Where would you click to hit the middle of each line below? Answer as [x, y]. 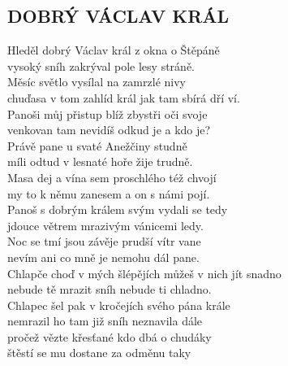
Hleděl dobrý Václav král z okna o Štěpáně [114, 50]
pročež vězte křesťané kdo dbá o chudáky [110, 336]
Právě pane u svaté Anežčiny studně [97, 145]
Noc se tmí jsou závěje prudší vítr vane [104, 241]
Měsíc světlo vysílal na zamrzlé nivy [97, 82]
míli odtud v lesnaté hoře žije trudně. [100, 161]
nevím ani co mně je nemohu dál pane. [103, 257]
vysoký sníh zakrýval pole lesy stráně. [101, 65]
